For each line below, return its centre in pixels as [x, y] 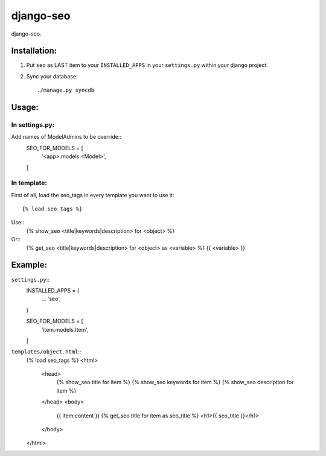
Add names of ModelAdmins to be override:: [66, 137]
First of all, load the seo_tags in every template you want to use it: [93, 195]
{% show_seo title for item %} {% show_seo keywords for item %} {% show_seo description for [175, 382]
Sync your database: [52, 76]
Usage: [25, 108]
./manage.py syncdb [66, 90]
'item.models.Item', [65, 329]
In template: [29, 183]
